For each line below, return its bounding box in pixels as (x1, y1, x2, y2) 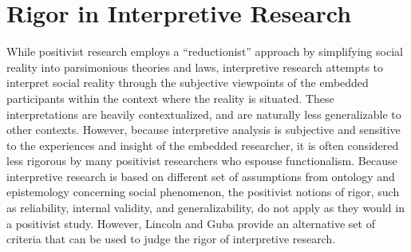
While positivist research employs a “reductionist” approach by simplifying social (6, 43, 403, 60)
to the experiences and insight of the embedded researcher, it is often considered (6, 136, 399, 153)
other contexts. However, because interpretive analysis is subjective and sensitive (6, 121, 401, 138)
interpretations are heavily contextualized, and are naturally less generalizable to (6, 105, 401, 122)
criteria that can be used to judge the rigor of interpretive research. (6, 230, 336, 247)
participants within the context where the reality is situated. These (6, 89, 334, 106)
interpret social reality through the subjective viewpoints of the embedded (6, 74, 369, 91)
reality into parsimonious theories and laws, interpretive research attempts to (6, 58, 384, 75)
